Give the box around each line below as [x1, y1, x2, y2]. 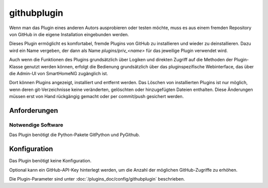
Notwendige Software [9, 121, 64, 128]
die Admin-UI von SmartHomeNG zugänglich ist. [9, 70, 109, 76]
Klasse [9, 63, 23, 69]
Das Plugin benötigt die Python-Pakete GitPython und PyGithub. [9, 132, 140, 138]
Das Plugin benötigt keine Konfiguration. [9, 158, 92, 164]
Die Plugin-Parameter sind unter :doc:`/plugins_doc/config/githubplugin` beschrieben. [9, 176, 185, 182]
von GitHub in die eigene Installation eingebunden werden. [9, 31, 129, 37]
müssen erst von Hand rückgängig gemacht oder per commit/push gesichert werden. [9, 94, 184, 99]
